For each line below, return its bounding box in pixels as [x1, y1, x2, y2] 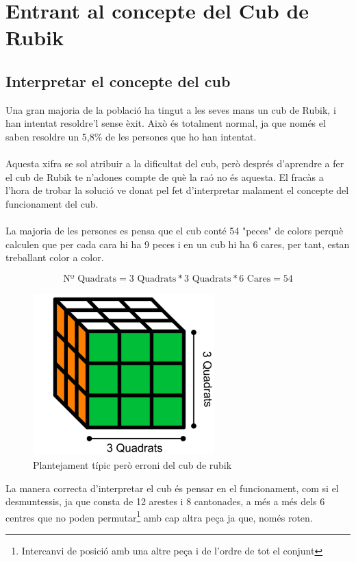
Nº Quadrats [63, 273, 117, 284]
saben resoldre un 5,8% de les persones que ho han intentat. [5, 129, 257, 143]
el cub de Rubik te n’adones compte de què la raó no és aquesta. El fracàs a [5, 169, 324, 184]
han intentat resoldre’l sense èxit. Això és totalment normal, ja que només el [5, 116, 326, 130]
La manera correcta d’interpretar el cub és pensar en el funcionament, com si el [5, 480, 339, 495]
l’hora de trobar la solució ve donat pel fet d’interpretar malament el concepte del [5, 183, 349, 197]
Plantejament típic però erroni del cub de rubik [33, 457, 232, 472]
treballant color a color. [5, 250, 104, 265]
